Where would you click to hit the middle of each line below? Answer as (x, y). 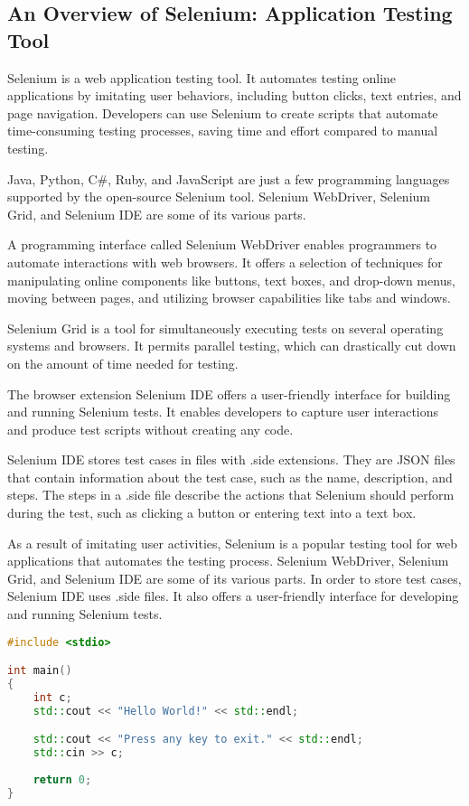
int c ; (52, 697)
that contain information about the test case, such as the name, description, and (230, 477)
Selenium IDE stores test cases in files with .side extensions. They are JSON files (231, 459)
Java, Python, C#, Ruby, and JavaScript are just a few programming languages (229, 178)
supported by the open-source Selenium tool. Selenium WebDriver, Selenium (219, 197)
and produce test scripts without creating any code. (150, 429)
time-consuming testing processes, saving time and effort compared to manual (223, 131)
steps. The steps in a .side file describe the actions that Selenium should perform (231, 495)
